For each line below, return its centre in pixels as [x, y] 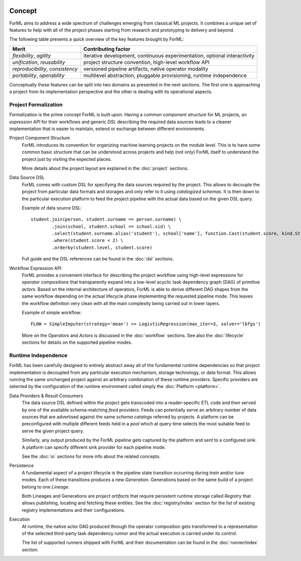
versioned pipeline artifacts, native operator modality [146, 69]
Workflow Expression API [35, 268]
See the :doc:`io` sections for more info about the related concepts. [91, 456]
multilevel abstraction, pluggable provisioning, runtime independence [165, 75]
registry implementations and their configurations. [73, 510]
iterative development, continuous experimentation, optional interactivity [169, 55]
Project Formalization [36, 105]
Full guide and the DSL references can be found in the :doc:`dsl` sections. [98, 259]
